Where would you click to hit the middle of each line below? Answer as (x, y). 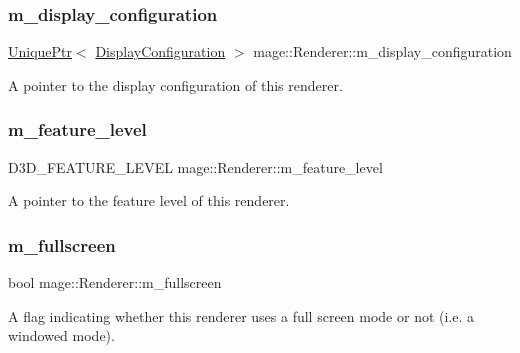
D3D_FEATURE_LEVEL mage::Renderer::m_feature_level (195, 166)
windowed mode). (61, 335)
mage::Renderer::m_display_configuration (382, 51)
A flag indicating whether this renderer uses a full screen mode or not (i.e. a (241, 315)
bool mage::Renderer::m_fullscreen (115, 282)
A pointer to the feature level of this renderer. (149, 200)
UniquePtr (40, 51)
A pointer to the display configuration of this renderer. (175, 84)
